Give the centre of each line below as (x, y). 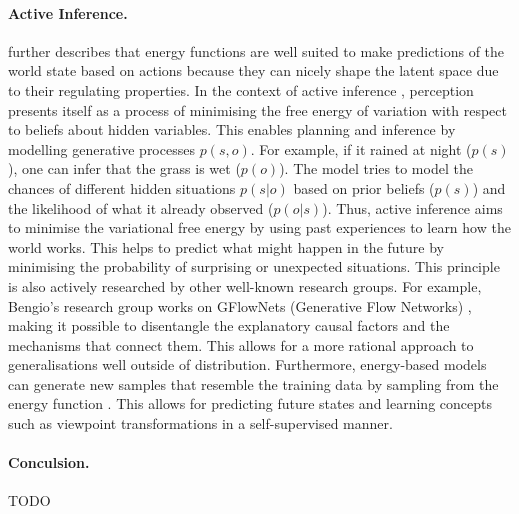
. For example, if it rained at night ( (361, 148)
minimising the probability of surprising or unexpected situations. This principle (254, 266)
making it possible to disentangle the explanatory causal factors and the (229, 325)
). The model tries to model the (376, 168)
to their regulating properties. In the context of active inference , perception (241, 89)
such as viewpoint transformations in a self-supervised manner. (200, 423)
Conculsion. (49, 462)
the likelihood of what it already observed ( (141, 207)
